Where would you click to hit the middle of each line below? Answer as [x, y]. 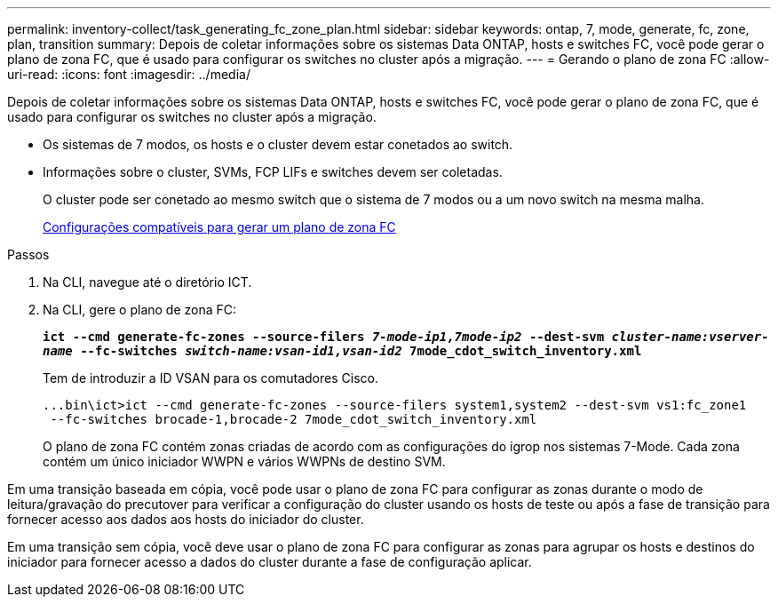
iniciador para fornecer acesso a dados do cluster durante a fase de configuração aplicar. [270, 562]
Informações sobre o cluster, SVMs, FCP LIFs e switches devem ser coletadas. [273, 172]
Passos [28, 254]
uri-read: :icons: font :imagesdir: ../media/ [129, 74]
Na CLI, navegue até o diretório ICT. [147, 282]
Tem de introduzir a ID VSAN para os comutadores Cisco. [210, 378]
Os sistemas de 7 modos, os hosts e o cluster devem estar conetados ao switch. [278, 144]
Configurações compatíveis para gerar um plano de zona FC [219, 227]
